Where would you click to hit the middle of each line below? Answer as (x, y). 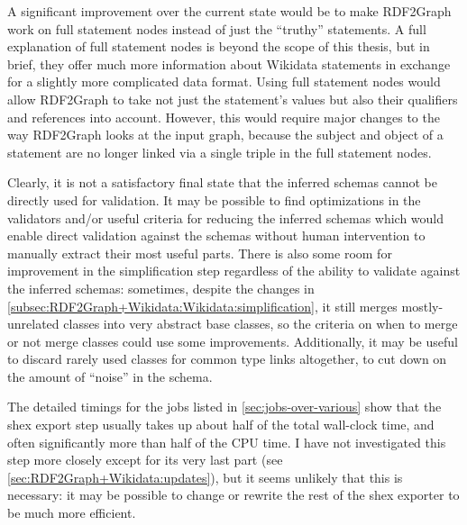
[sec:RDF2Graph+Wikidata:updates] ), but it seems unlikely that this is (205, 477)
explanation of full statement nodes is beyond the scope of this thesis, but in (219, 46)
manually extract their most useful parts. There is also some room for (200, 253)
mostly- (422, 306)
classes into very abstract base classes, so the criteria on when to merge (261, 324)
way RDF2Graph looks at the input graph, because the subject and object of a (225, 135)
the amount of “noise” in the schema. (110, 376)
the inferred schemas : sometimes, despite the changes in (161, 288)
